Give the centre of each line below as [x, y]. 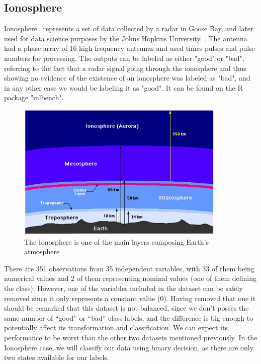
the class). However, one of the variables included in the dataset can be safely [123, 288]
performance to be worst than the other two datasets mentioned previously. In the [131, 337]
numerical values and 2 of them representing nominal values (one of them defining [130, 278]
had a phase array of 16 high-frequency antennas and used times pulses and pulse [129, 48]
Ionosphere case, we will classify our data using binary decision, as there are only [129, 347]
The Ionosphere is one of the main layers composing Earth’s [117, 241]
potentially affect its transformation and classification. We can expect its [116, 327]
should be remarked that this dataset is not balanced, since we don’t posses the [126, 308]
